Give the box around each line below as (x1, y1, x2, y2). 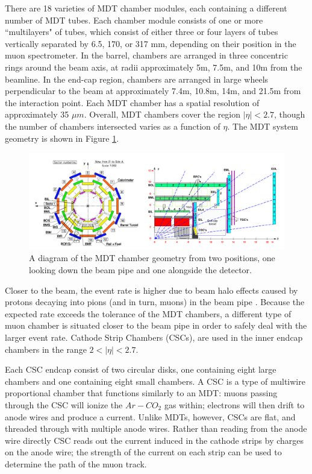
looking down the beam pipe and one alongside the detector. (29, 263, 252, 276)
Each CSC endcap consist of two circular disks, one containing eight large (5, 363, 276, 376)
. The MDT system (227, 119, 298, 132)
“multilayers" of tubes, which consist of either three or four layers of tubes (5, 25, 278, 38)
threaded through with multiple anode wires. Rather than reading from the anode (5, 422, 307, 435)
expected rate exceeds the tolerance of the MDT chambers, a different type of (5, 307, 292, 320)
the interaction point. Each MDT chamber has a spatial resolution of (5, 96, 260, 109)
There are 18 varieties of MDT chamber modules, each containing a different (5, 2, 287, 14)
